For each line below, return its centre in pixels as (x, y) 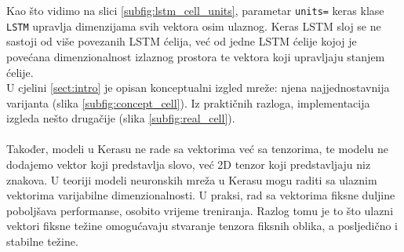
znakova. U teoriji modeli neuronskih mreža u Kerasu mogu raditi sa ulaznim (192, 179)
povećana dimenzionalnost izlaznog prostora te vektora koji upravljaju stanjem (196, 56)
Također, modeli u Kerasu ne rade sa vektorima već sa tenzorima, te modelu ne (197, 149)
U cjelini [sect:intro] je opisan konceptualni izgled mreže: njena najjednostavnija (198, 88)
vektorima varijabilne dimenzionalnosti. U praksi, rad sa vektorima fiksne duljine (201, 195)
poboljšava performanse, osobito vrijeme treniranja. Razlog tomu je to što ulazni (200, 210)
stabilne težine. (42, 241)
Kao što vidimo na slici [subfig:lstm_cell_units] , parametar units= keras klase (195, 10)
